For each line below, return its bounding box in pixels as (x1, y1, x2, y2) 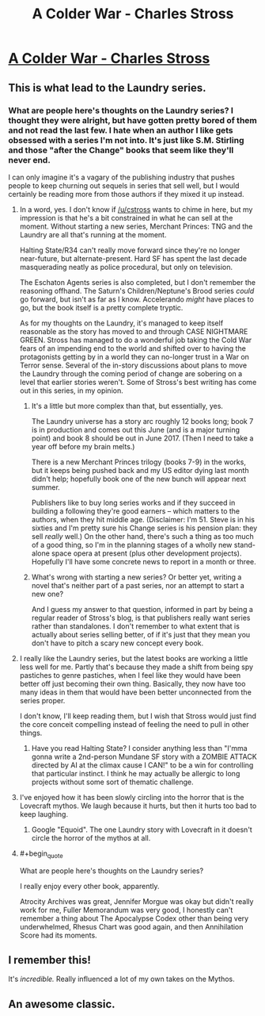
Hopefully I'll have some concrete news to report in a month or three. (31, 556, 256, 566)
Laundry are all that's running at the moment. (19, 229, 167, 239)
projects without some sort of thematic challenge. (31, 777, 194, 787)
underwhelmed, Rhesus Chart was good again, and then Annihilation (19, 922, 244, 931)
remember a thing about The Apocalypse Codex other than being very (19, 914, 249, 923)
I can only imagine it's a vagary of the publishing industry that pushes (8, 172, 236, 182)
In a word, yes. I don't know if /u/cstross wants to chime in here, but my (19, 204, 253, 214)
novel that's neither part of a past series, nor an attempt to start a (31, 580, 245, 590)
